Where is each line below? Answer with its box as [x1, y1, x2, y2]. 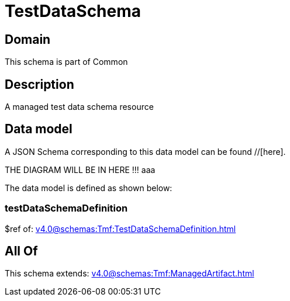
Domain [5, 32, 51, 47]
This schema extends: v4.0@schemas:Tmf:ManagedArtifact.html [5, 268, 254, 279]
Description [5, 77, 74, 92]
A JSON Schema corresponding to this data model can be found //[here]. [5, 146, 286, 157]
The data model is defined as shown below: [5, 182, 172, 193]
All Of [5, 244, 38, 259]
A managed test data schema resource [5, 102, 154, 112]
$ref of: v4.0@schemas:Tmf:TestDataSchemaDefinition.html [5, 223, 236, 234]
